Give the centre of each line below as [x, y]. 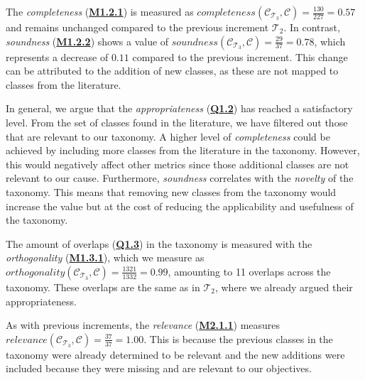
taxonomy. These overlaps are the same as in [103, 287]
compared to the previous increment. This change [240, 56]
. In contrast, [312, 27]
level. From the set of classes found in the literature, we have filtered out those [177, 122]
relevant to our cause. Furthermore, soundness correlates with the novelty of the [180, 178]
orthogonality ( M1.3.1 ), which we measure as [105, 257]
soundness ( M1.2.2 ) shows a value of [87, 41]
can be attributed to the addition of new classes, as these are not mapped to [172, 71]
